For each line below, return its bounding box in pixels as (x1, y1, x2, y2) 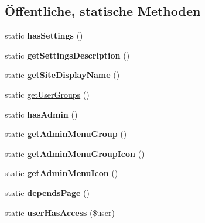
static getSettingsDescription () (5, 49, 130, 61)
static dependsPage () (5, 186, 90, 198)
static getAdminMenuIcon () (5, 167, 118, 179)
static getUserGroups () (5, 88, 90, 100)
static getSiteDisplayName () (5, 68, 120, 81)
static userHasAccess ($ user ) (5, 206, 115, 218)
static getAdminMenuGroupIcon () (5, 147, 145, 159)
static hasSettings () (5, 29, 83, 42)
